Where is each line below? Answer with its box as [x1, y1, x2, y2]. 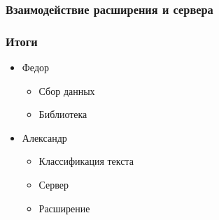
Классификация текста [38, 154, 134, 168]
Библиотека [38, 107, 87, 122]
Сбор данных [38, 83, 95, 98]
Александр [22, 130, 67, 145]
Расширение [38, 200, 90, 215]
